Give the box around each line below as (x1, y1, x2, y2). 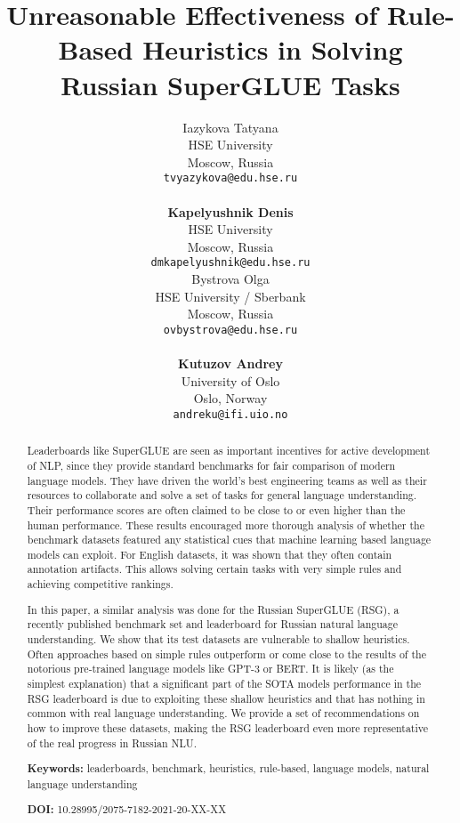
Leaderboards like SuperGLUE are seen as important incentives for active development (27, 443, 431, 458)
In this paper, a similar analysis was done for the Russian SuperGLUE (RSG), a (27, 601, 399, 617)
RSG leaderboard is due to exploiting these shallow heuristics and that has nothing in (27, 690, 425, 706)
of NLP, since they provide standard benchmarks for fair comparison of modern (27, 457, 396, 472)
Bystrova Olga (191, 269, 270, 287)
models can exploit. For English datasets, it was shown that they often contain (27, 546, 392, 561)
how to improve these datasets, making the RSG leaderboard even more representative (27, 720, 428, 735)
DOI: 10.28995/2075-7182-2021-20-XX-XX (27, 802, 227, 818)
